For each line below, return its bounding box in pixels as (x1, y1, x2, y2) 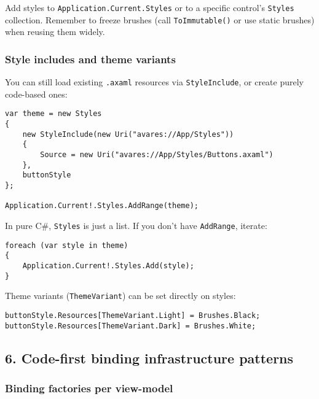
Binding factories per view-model (5, 380, 173, 395)
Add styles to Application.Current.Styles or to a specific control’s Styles (5, 1, 294, 14)
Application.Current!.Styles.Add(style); (22, 261, 194, 270)
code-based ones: (5, 87, 68, 100)
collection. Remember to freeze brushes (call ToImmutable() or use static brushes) (5, 13, 315, 26)
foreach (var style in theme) (5, 241, 128, 250)
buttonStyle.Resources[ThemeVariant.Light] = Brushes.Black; (5, 311, 261, 320)
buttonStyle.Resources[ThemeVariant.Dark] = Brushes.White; (5, 321, 256, 330)
